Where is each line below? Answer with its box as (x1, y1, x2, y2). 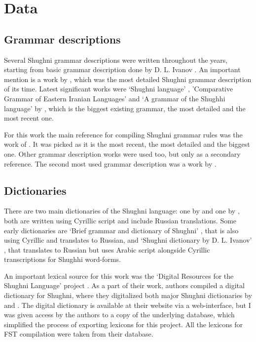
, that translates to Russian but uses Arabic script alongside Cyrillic (4, 244, 210, 255)
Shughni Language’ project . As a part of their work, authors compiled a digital (4, 280, 245, 291)
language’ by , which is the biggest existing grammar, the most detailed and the (4, 103, 246, 113)
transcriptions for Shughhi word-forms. (4, 254, 121, 264)
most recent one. (4, 113, 54, 123)
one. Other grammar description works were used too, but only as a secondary (4, 148, 241, 159)
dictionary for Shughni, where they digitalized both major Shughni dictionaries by (4, 290, 252, 300)
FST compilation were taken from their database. (4, 329, 153, 339)
